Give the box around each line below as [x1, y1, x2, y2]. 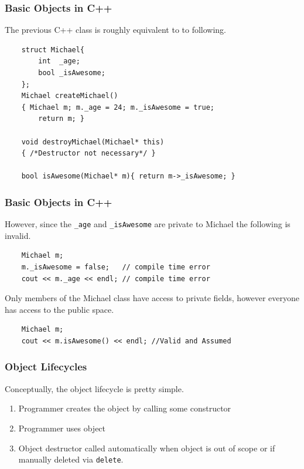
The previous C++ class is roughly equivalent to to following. [5, 23, 226, 36]
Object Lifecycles [5, 359, 87, 374]
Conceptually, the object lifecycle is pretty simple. [5, 382, 184, 394]
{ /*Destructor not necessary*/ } [21, 149, 156, 158]
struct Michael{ [21, 45, 85, 54]
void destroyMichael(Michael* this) [21, 137, 165, 146]
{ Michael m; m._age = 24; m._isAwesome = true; [21, 103, 214, 112]
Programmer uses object [18, 421, 106, 434]
